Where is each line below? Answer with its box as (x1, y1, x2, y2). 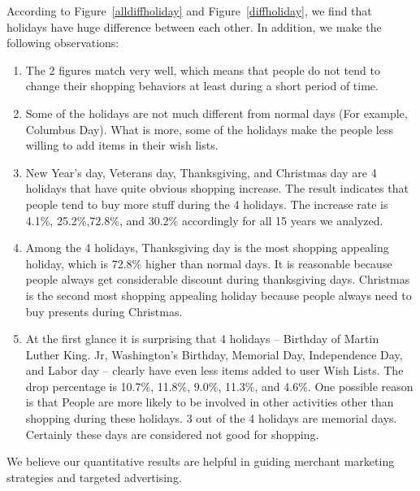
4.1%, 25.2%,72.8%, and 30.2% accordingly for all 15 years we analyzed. (25, 211, 383, 228)
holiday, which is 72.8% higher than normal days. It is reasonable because (25, 254, 392, 272)
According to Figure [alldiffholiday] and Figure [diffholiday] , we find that (6, 2, 372, 19)
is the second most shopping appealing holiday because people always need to (25, 286, 412, 303)
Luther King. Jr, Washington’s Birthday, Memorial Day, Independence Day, (25, 345, 403, 363)
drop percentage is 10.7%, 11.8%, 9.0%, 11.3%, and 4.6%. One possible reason (25, 377, 414, 394)
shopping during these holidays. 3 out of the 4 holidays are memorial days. (25, 410, 397, 427)
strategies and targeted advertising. (6, 468, 182, 485)
